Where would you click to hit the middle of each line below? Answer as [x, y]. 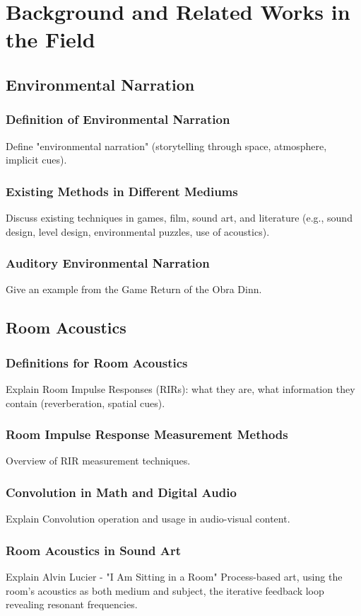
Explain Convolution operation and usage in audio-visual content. [148, 519]
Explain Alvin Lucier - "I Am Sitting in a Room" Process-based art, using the [174, 576]
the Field [51, 39]
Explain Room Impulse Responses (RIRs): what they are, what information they [180, 388]
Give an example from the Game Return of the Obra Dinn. [134, 289]
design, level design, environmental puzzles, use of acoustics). [138, 231]
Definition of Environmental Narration [118, 119]
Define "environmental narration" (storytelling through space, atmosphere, [166, 146]
